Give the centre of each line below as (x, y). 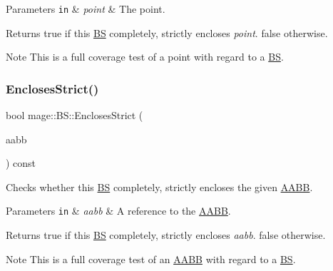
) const (21, 163)
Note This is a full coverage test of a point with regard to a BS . (145, 57)
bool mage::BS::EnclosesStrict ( (75, 115)
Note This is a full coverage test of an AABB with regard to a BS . (151, 259)
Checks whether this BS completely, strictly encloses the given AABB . (159, 186)
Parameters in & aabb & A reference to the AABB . (118, 211)
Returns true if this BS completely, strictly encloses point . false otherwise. (167, 32)
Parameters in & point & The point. (86, 9)
